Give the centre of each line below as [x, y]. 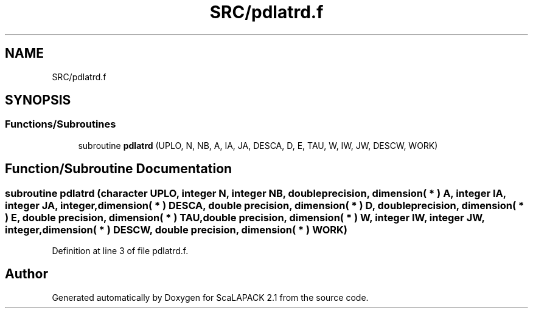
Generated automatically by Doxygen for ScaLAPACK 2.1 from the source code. [210, 297]
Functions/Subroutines [61, 124]
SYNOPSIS [38, 100]
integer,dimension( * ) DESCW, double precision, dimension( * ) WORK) [176, 229]
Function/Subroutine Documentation [119, 169]
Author [26, 274]
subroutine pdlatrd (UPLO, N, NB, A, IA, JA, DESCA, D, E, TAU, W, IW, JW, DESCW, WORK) [258, 145]
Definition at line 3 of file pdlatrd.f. [120, 251]
